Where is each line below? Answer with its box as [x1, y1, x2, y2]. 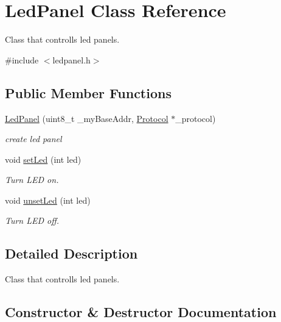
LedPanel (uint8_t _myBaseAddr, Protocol [5, 112, 168, 124]
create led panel [5, 132, 62, 145]
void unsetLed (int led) [5, 193, 91, 206]
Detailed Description [5, 244, 138, 263]
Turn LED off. [5, 214, 60, 227]
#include [5, 53, 39, 66]
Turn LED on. [5, 173, 59, 186]
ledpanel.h [52, 53, 91, 66]
